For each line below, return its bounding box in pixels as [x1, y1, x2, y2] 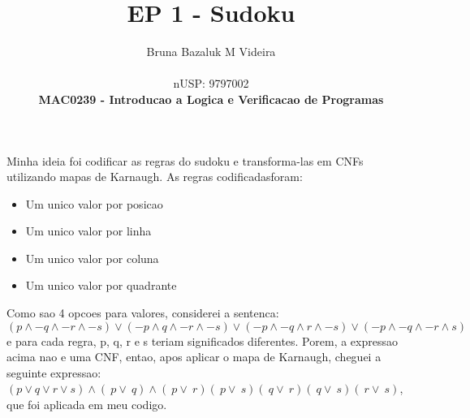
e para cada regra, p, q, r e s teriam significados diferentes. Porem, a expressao [6, 332, 398, 349]
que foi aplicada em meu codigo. [6, 396, 167, 413]
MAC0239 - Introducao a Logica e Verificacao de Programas [38, 90, 384, 107]
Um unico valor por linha [25, 222, 152, 239]
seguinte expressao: [6, 364, 101, 381]
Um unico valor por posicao [25, 195, 163, 212]
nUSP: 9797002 [173, 75, 249, 92]
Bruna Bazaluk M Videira [146, 43, 276, 60]
